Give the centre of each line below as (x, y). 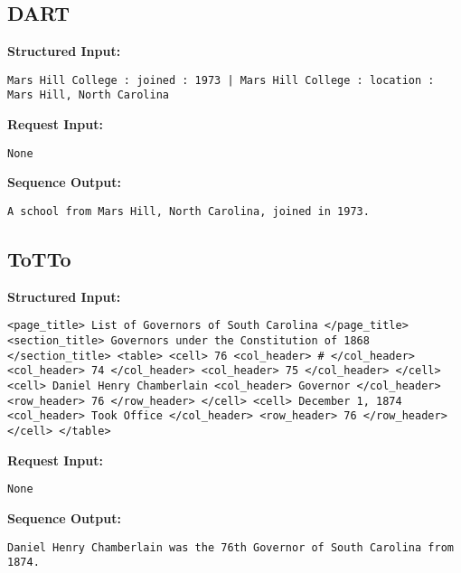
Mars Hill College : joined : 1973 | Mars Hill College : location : (221, 80)
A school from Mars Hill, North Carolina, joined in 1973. (188, 211)
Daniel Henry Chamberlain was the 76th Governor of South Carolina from (230, 547)
